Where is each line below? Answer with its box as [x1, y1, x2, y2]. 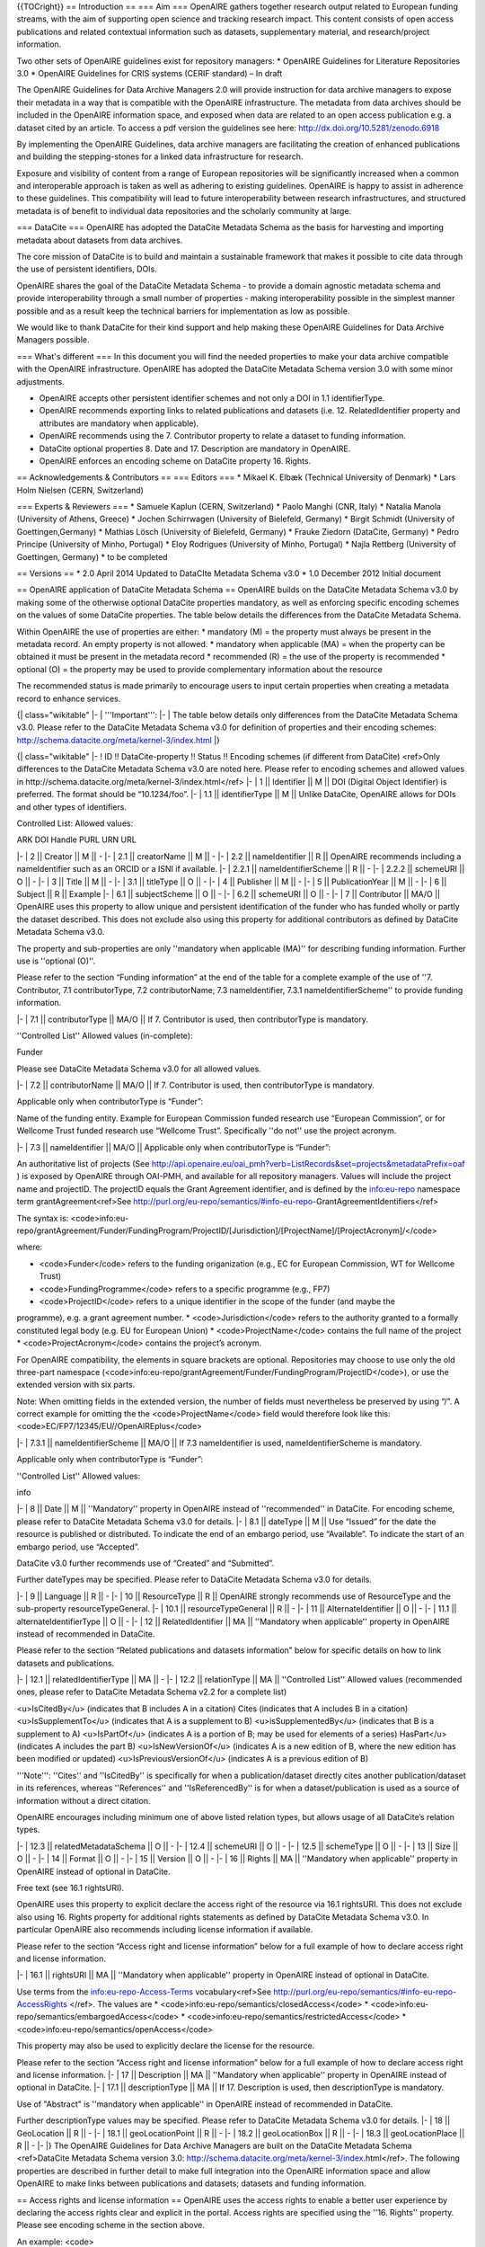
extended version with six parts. [16, 1380, 136, 1390]
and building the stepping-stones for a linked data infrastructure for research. [16, 151, 304, 162]
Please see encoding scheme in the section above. [16, 2220, 206, 2231]
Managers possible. [16, 334, 90, 345]
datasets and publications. [16, 1657, 115, 1668]
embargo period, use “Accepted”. [16, 1541, 140, 1552]
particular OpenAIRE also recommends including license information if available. [16, 1924, 313, 1935]
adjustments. [16, 376, 65, 386]
